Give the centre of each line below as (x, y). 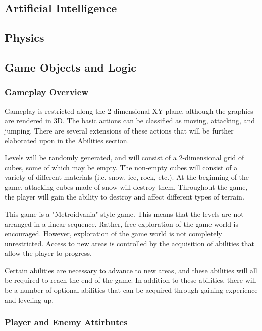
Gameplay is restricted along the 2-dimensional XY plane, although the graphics (129, 111)
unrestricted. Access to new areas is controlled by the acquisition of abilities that (129, 243)
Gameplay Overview (46, 92)
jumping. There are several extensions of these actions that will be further (119, 130)
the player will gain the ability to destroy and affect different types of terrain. (124, 197)
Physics (24, 38)
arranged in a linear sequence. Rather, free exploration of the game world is (122, 223)
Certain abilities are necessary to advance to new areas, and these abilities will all (131, 270)
